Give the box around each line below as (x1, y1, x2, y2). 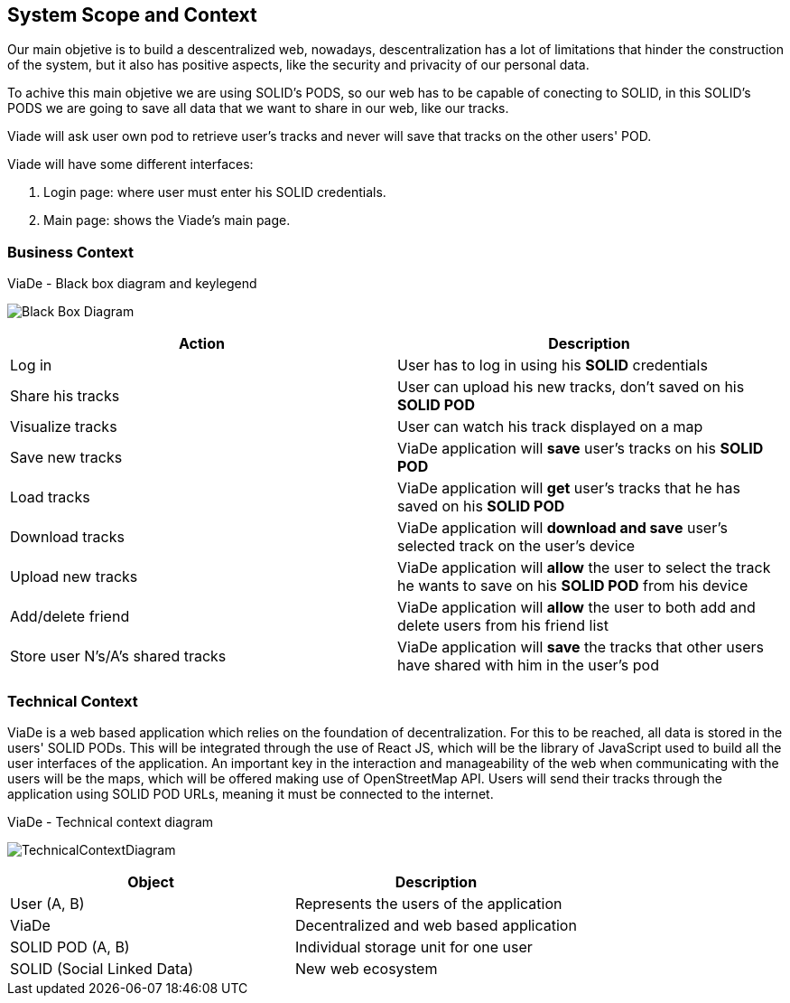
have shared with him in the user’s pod (397, 656, 659, 675)
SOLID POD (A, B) (10, 937, 130, 956)
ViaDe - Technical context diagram (7, 813, 214, 830)
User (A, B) (10, 894, 85, 913)
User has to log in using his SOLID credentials (397, 356, 708, 375)
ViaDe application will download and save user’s (397, 519, 728, 538)
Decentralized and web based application (294, 915, 577, 934)
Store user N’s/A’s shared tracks (10, 647, 227, 666)
